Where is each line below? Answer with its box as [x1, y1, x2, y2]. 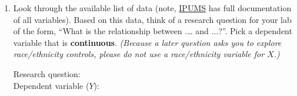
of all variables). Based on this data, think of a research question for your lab [13, 13, 292, 25]
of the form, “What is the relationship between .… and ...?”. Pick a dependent [13, 25, 292, 37]
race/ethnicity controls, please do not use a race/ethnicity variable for [13, 48, 265, 60]
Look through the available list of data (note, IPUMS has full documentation [13, 2, 292, 14]
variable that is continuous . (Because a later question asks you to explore [13, 36, 282, 48]
